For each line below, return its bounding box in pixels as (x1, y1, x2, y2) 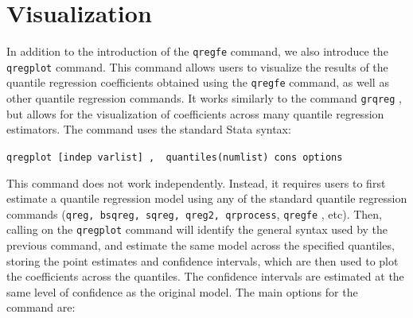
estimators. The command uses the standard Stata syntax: (6, 121, 291, 138)
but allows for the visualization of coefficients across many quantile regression (6, 105, 384, 122)
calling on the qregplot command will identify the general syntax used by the (6, 221, 388, 238)
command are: (6, 299, 76, 316)
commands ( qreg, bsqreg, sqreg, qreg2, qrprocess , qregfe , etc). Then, (6, 205, 383, 222)
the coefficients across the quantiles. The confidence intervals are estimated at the (6, 268, 404, 285)
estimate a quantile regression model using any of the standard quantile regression (6, 190, 407, 207)
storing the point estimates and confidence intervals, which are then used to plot (6, 252, 399, 269)
